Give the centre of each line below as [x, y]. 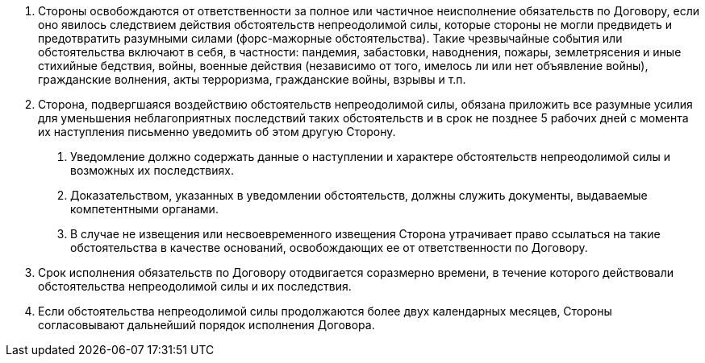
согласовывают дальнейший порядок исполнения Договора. [206, 325]
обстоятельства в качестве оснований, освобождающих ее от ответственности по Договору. [329, 248]
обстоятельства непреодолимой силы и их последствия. [195, 286]
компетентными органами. [144, 209]
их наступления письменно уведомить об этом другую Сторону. [217, 132]
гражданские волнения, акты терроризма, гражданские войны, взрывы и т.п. [252, 79]
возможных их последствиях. [152, 170]
